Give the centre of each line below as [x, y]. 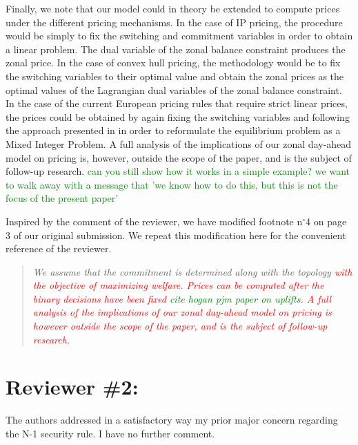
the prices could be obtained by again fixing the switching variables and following [178, 116]
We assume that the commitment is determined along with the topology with [192, 271]
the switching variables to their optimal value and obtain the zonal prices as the [175, 76]
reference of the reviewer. [59, 248]
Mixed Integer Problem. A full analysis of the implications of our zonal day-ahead [179, 143]
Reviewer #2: [72, 387]
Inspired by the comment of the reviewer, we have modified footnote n [154, 221]
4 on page [326, 221]
